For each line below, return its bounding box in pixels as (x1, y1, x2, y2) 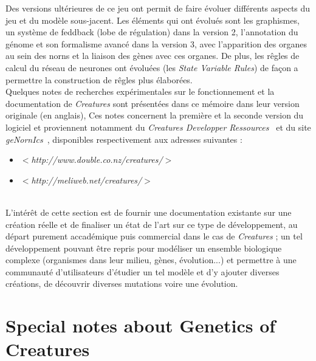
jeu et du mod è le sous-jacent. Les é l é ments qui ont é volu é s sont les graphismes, (5, 13, 300, 26)
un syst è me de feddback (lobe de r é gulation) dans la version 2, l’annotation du (5, 26, 298, 38)
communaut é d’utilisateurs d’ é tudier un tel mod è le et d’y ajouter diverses (5, 265, 280, 278)
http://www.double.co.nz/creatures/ (31, 153, 163, 166)
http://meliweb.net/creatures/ (31, 173, 142, 186)
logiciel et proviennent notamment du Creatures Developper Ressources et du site (5, 120, 311, 133)
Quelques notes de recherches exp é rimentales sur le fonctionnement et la (5, 85, 275, 98)
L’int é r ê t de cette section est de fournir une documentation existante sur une (5, 205, 292, 218)
